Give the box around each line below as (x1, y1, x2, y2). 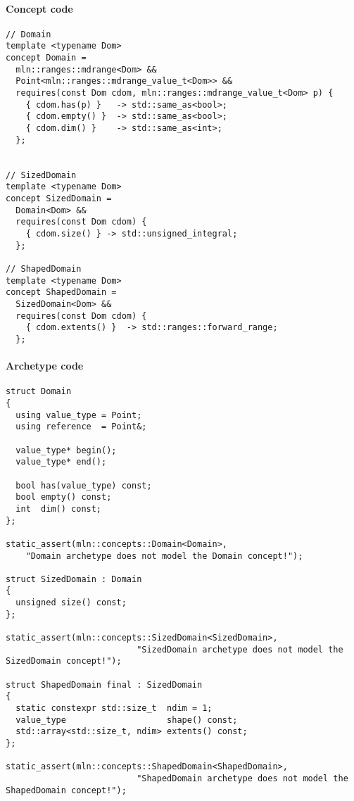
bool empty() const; (15, 492, 112, 503)
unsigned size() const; (15, 598, 127, 608)
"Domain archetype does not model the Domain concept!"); (25, 550, 303, 561)
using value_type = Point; (15, 410, 142, 420)
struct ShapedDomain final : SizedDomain (6, 679, 203, 690)
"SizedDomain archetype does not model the (137, 644, 343, 655)
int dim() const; (15, 503, 102, 514)
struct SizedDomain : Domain (6, 574, 142, 584)
